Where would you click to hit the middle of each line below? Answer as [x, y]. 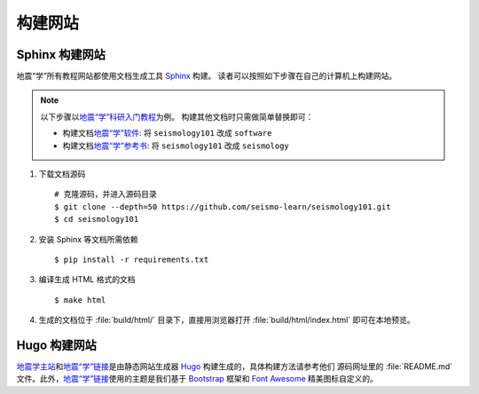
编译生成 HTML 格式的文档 [87, 280]
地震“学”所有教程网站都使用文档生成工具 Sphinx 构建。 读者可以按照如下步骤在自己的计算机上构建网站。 [207, 76]
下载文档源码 [62, 174]
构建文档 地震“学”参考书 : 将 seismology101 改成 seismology [176, 146]
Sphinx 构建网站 [61, 55]
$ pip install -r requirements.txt [132, 259]
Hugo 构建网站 [56, 345]
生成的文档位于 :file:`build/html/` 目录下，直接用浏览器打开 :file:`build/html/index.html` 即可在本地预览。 [227, 320]
